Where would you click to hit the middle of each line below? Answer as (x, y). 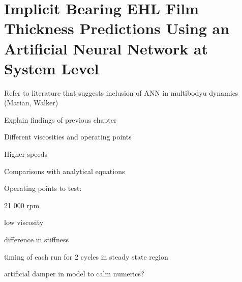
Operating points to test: (43, 188)
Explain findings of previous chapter (60, 119)
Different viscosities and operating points (68, 137)
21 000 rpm (22, 205)
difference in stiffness (37, 239)
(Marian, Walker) (31, 103)
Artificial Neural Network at (106, 48)
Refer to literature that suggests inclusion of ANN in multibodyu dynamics (121, 92)
